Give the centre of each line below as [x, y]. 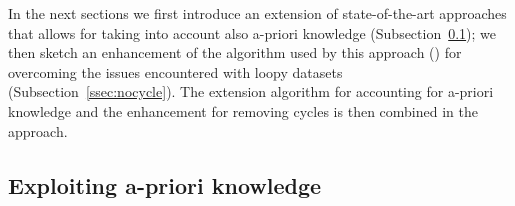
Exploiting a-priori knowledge [165, 184]
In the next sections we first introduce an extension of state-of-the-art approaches [257, 13]
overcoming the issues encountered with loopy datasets [175, 71]
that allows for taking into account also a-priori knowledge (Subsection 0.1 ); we [252, 32]
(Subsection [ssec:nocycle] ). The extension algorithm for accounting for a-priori [251, 91]
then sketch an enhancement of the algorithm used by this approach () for [235, 52]
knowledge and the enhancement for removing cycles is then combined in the [243, 110]
